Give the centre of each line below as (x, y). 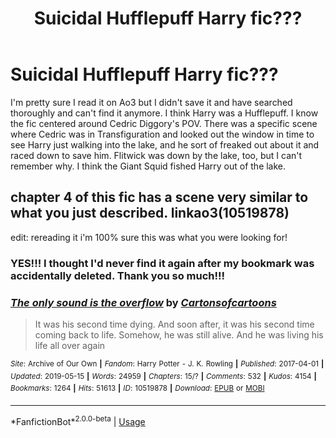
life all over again (70, 345)
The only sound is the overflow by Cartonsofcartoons (143, 302)
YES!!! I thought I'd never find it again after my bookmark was (162, 263)
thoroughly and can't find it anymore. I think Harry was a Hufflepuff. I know (164, 113)
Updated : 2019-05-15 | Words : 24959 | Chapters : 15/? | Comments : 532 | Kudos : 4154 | (163, 376)
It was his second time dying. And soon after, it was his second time (174, 324)
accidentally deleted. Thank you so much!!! (118, 275)
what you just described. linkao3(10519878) (150, 213)
